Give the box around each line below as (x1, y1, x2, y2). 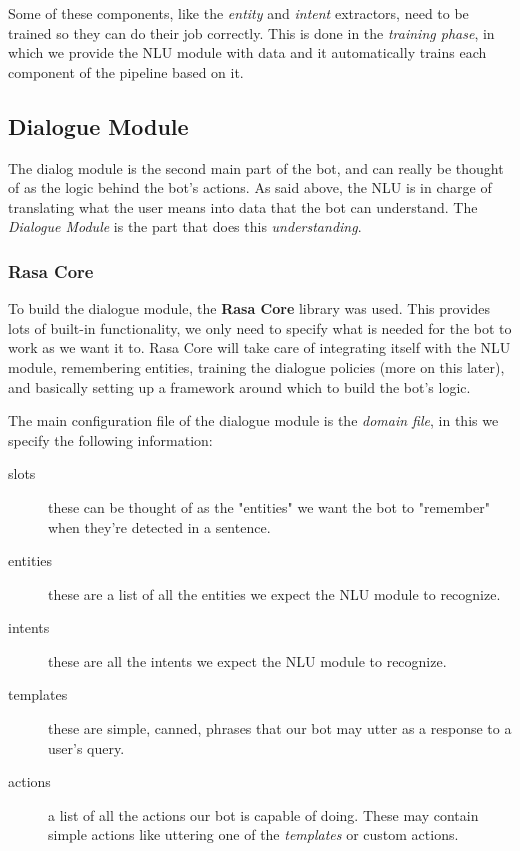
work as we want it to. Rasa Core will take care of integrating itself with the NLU (8, 337, 511, 358)
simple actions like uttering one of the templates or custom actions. (48, 824, 459, 845)
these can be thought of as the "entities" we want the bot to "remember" (48, 496, 490, 517)
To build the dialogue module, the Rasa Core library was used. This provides (8, 298, 490, 319)
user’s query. (48, 737, 125, 758)
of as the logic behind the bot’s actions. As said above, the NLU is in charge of (8, 177, 492, 198)
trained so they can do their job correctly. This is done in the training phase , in (8, 22, 495, 43)
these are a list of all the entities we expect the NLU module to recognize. (48, 583, 501, 604)
